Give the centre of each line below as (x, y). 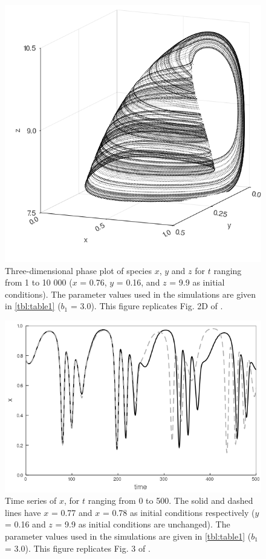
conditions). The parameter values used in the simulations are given (131, 294)
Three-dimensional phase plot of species (78, 270)
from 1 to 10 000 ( (39, 282)
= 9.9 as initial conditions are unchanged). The (143, 524)
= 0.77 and (72, 512)
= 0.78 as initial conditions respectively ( (179, 512)
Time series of (31, 500)
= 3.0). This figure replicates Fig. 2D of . (147, 306)
